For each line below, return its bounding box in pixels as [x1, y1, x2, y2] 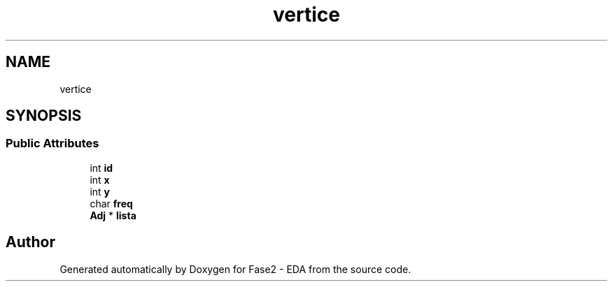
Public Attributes [6, 136, 99, 151]
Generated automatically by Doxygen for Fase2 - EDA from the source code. [59, 263, 411, 275]
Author [6, 233, 55, 251]
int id [90, 161, 113, 174]
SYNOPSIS [6, 107, 82, 125]
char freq [90, 197, 133, 209]
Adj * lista [90, 209, 136, 221]
